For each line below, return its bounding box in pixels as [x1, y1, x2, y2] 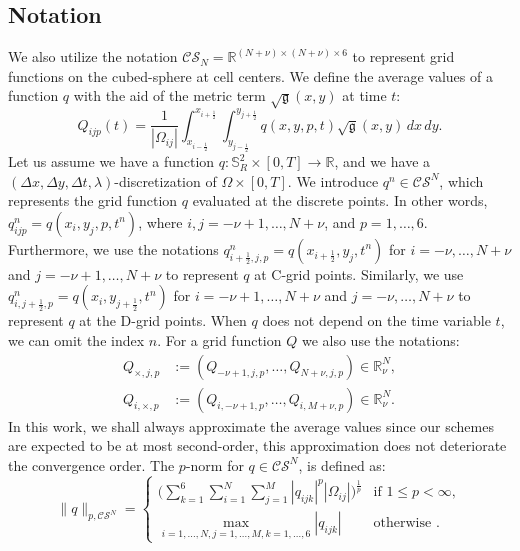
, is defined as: [298, 454, 386, 475]
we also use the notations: [301, 330, 460, 351]
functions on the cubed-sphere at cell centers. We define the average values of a [8, 65, 493, 86]
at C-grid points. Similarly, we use [254, 263, 464, 284]
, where [138, 211, 183, 232]
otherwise [373, 516, 432, 531]
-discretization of [114, 170, 217, 191]
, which [439, 170, 484, 191]
